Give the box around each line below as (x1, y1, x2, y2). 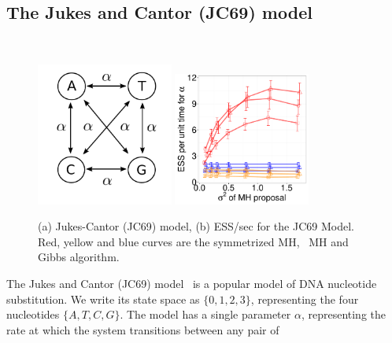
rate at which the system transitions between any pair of (6, 321, 279, 337)
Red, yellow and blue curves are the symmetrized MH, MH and (38, 233, 349, 249)
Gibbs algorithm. (38, 249, 120, 265)
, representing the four (250, 290, 359, 307)
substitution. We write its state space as (6, 290, 200, 307)
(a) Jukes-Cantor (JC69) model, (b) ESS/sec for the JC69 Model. (38, 218, 354, 234)
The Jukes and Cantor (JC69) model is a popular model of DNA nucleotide (6, 275, 377, 291)
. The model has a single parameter (120, 306, 291, 323)
